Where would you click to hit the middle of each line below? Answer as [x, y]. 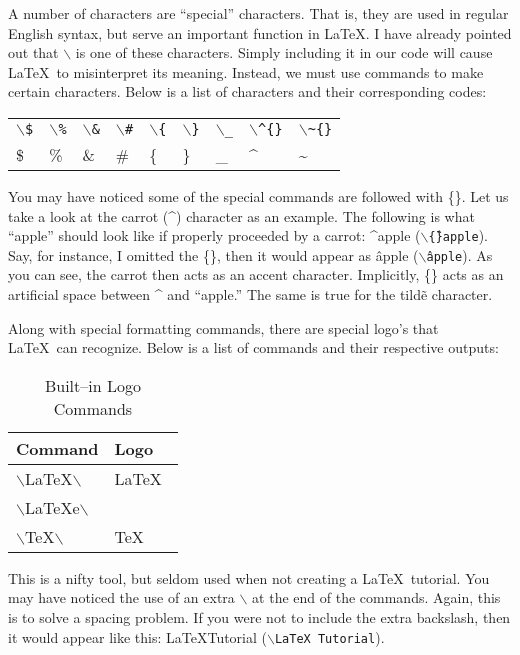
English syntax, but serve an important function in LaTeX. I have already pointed [260, 32]
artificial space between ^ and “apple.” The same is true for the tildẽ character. [250, 294]
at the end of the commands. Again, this [376, 597]
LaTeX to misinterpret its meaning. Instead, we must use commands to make [246, 71]
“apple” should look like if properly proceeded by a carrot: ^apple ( [214, 235]
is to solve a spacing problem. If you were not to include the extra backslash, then [259, 617]
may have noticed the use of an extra [121, 597]
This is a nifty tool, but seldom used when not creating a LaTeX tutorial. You [249, 577]
